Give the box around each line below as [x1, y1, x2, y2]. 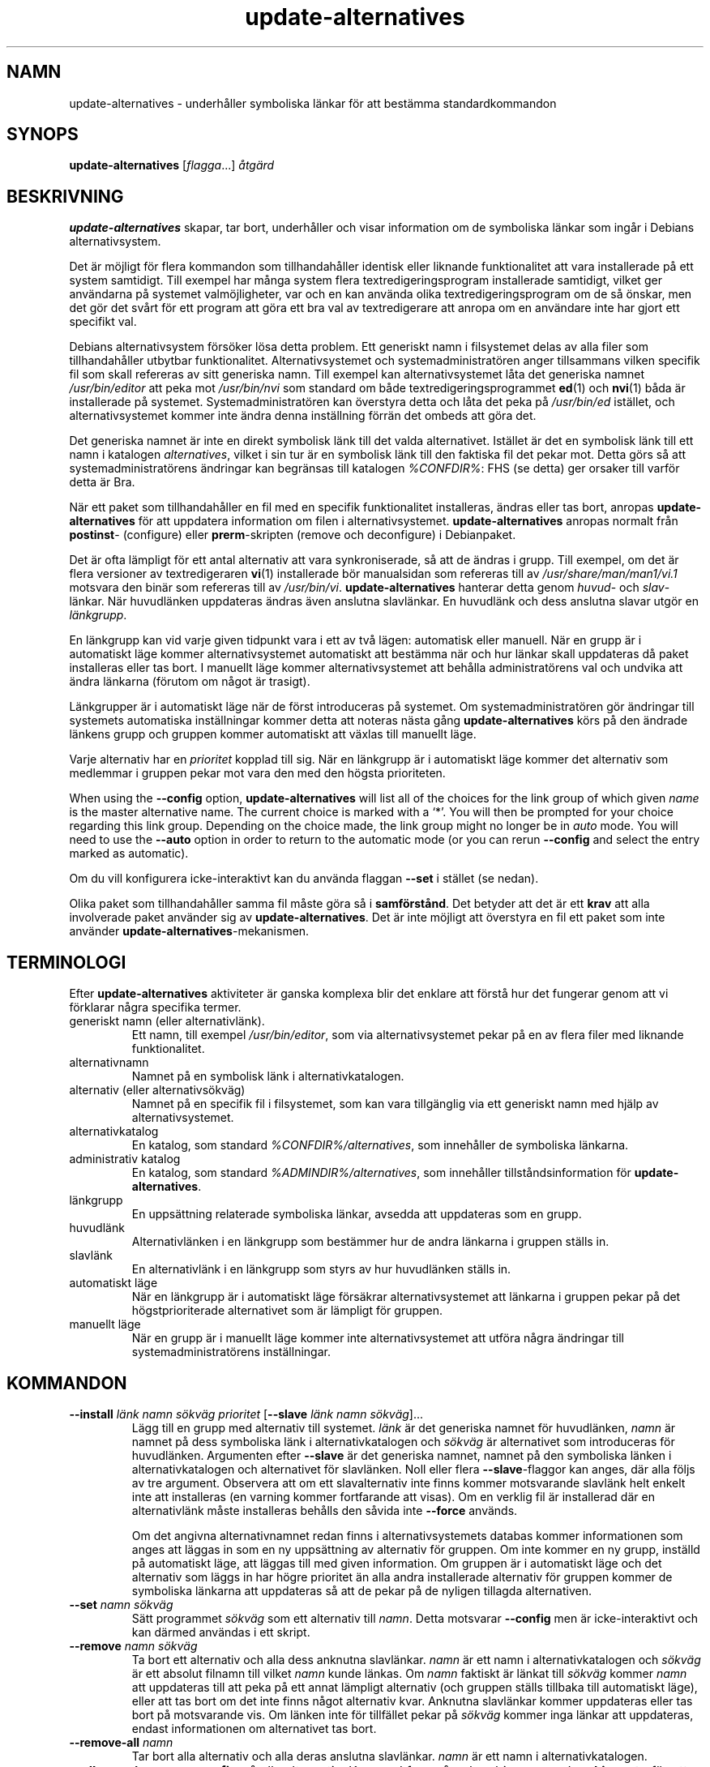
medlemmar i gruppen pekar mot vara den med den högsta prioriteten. [69, 766, 446, 781]
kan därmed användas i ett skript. [131, 1624, 310, 1639]
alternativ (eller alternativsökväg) [69, 1083, 246, 1097]
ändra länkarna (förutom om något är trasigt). [69, 674, 310, 689]
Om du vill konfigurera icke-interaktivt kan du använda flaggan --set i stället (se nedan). [69, 871, 539, 886]
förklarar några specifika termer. [69, 1000, 242, 1015]
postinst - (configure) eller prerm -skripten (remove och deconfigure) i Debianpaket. [69, 528, 516, 542]
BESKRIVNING [6, 186, 124, 207]
